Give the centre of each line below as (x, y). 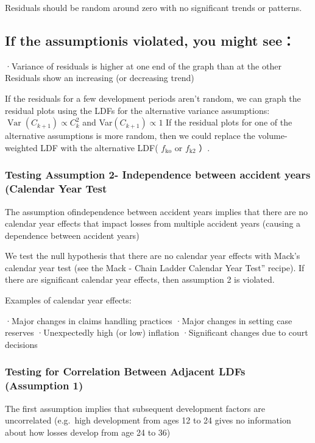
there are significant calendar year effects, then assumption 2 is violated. (140, 279)
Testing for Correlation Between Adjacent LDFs (125, 371)
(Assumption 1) (44, 385)
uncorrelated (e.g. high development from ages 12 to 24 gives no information (148, 420)
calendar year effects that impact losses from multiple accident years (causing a (153, 223)
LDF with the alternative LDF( (99, 147)
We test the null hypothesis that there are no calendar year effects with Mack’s (153, 256)
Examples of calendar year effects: (68, 300)
